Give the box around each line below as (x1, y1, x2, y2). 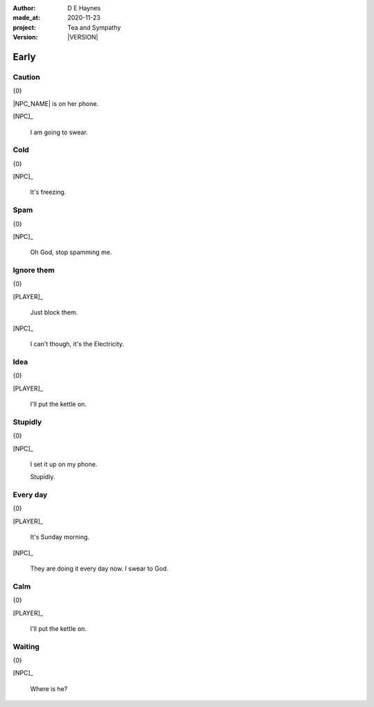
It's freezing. (30, 188, 66, 197)
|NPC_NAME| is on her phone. (12, 99, 99, 107)
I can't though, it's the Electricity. (30, 340, 125, 348)
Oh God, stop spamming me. (30, 248, 112, 256)
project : (12, 23, 36, 31)
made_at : (12, 14, 41, 22)
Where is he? (30, 684, 68, 692)
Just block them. (30, 308, 78, 316)
